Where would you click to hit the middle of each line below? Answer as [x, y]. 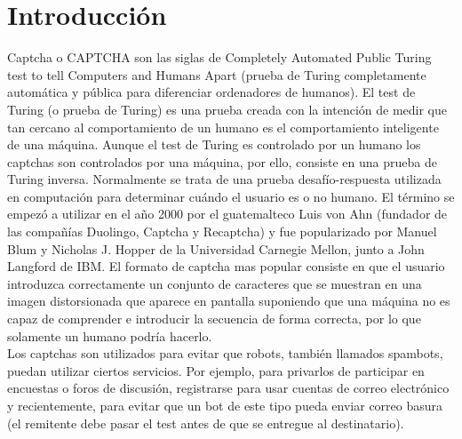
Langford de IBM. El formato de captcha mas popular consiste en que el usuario [226, 266]
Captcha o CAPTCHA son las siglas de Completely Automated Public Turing [219, 57]
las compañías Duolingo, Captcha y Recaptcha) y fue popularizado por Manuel [222, 231]
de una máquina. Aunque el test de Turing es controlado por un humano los [214, 144]
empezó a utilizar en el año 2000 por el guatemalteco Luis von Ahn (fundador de [227, 214]
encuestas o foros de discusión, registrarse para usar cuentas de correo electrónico [228, 388]
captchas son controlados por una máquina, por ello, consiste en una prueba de [222, 161]
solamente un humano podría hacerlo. [110, 335]
